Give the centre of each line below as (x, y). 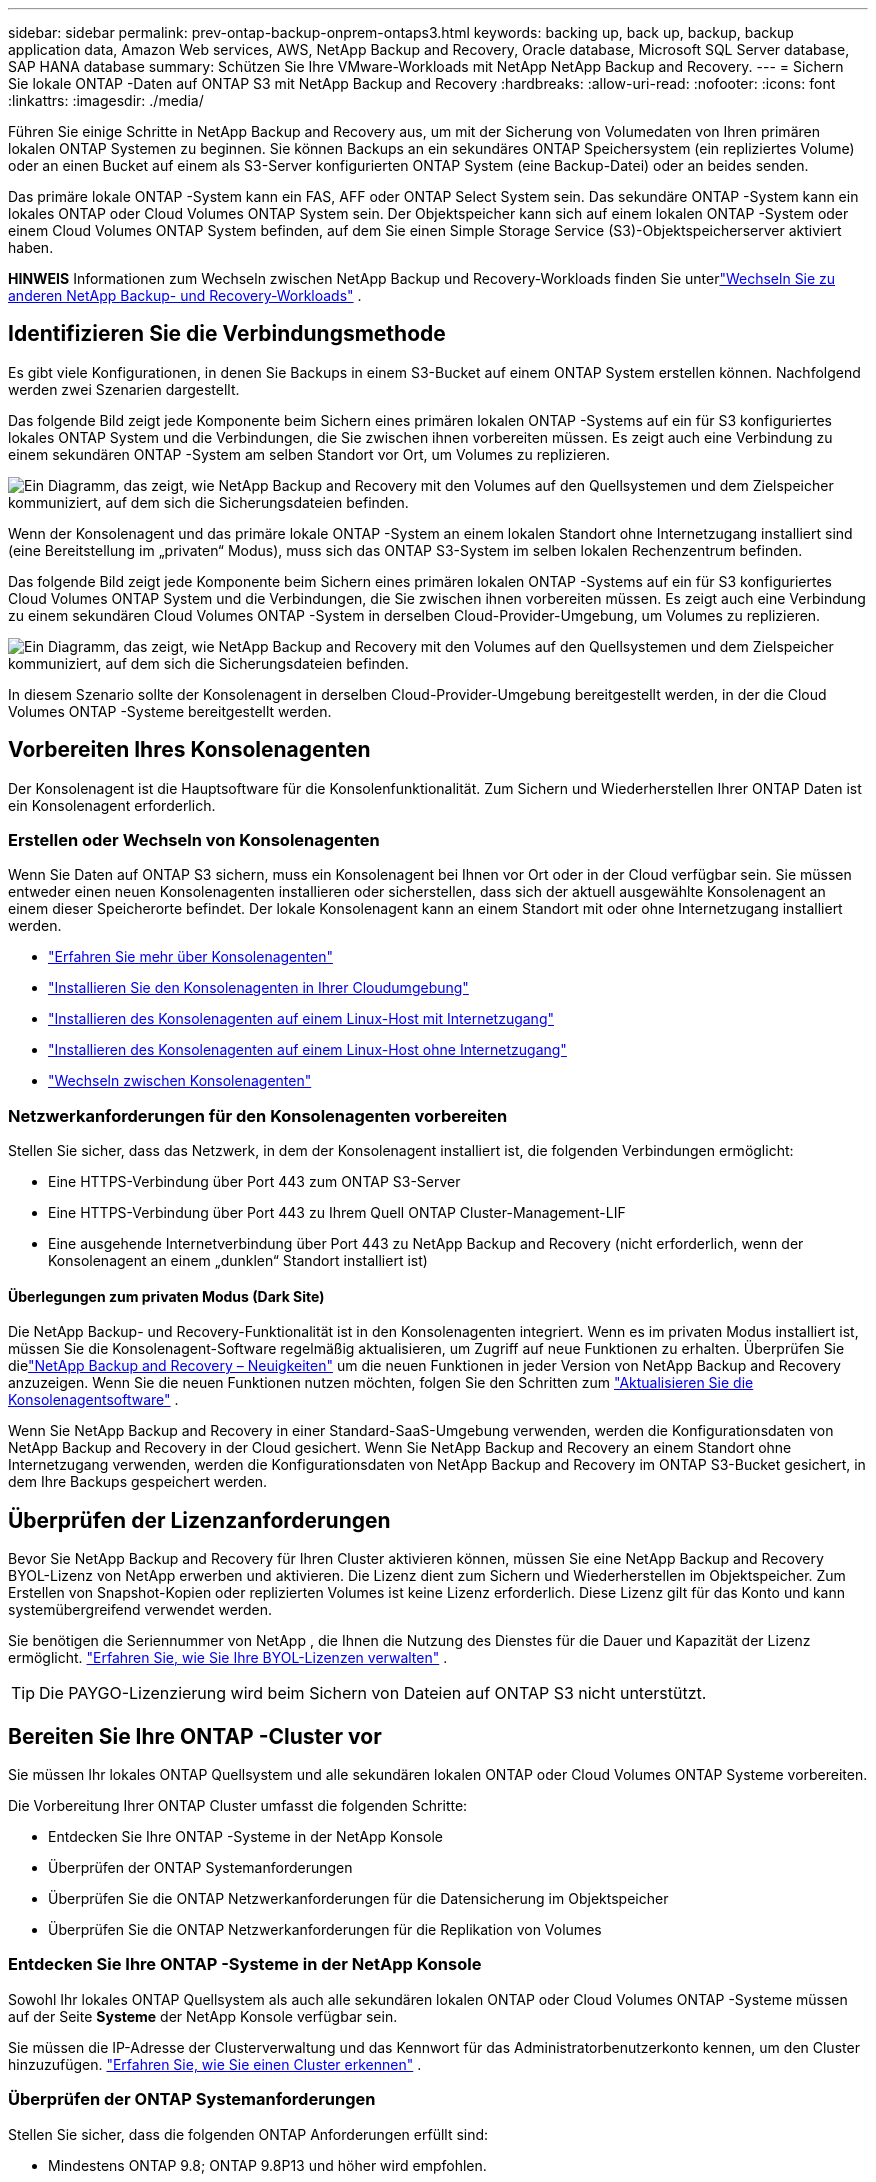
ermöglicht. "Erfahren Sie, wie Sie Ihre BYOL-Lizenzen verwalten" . (228, 1658)
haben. (31, 247)
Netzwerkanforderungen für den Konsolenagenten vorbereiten (258, 1115)
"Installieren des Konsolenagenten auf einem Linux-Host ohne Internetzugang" (307, 1050)
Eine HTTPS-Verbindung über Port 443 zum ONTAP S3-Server (254, 1182)
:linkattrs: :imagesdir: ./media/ (106, 100)
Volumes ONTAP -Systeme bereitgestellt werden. (170, 711)
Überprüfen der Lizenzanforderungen (199, 1520)
